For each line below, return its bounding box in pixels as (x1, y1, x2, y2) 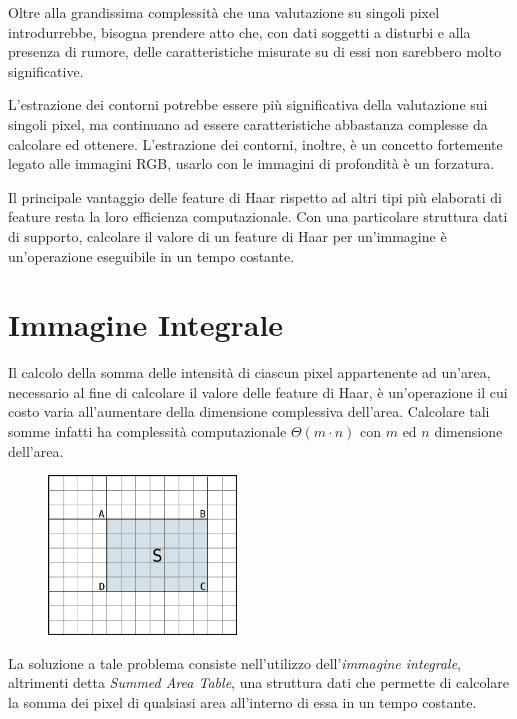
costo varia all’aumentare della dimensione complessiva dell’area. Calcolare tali (8, 401, 490, 422)
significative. (8, 60, 84, 81)
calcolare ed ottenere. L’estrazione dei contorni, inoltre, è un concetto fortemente (8, 133, 503, 154)
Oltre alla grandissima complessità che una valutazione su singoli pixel (8, 2, 440, 22)
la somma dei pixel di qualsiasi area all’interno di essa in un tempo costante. (8, 691, 477, 712)
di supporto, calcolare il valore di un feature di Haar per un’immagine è (8, 225, 447, 246)
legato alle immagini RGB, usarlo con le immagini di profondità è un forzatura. (8, 153, 495, 174)
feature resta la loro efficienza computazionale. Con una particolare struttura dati (8, 206, 508, 227)
